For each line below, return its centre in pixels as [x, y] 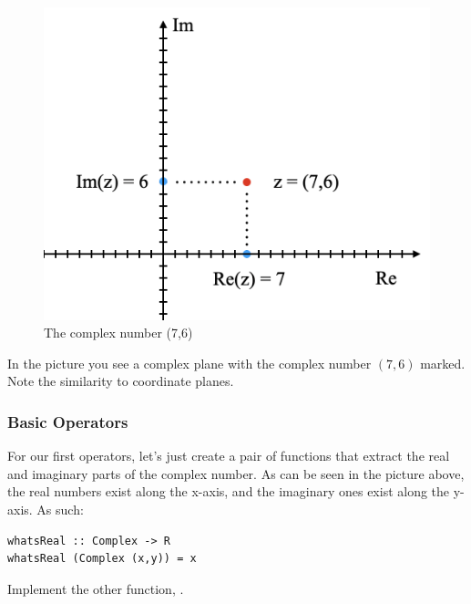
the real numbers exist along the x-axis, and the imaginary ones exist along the [229, 491]
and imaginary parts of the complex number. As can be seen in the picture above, [236, 473]
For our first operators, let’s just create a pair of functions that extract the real [229, 456]
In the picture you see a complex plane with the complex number [189, 363]
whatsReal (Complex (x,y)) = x [102, 559]
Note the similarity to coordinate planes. [121, 381]
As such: [60, 510]
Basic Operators [68, 421]
